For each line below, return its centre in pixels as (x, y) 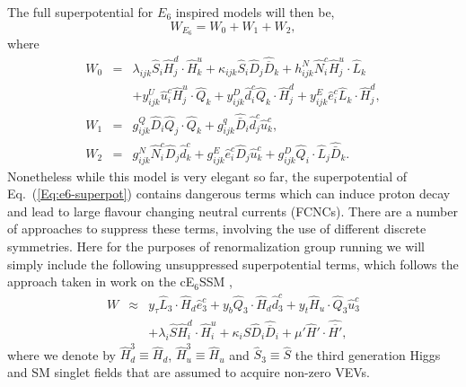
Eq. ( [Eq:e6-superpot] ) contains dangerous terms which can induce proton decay (229, 193)
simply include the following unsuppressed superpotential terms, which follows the (233, 264)
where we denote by (62, 354)
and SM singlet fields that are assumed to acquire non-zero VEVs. (189, 371)
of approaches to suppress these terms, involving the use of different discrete (217, 229)
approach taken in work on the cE (101, 281)
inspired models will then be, (255, 12)
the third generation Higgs (368, 354)
